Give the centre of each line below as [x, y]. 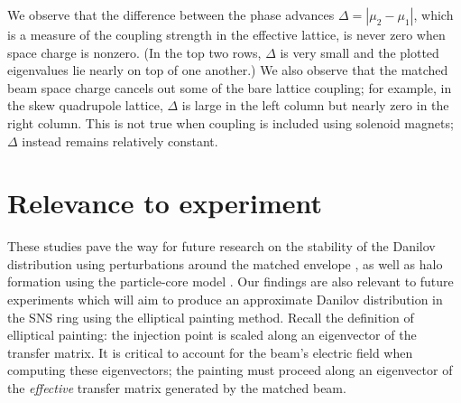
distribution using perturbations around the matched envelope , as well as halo [225, 263]
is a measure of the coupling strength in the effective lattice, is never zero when [226, 34]
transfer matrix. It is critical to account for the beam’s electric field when [210, 352]
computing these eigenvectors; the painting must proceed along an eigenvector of [230, 370]
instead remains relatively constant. [120, 141]
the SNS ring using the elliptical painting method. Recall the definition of [211, 317]
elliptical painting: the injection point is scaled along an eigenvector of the [212, 335]
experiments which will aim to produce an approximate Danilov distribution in [225, 300]
